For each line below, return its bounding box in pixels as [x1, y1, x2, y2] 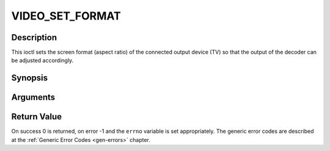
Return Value [11, 111, 62, 122]
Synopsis [11, 73, 48, 83]
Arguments [11, 92, 56, 103]
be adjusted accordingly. [11, 57, 74, 64]
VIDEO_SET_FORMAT [11, 9, 122, 23]
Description [11, 32, 57, 43]
